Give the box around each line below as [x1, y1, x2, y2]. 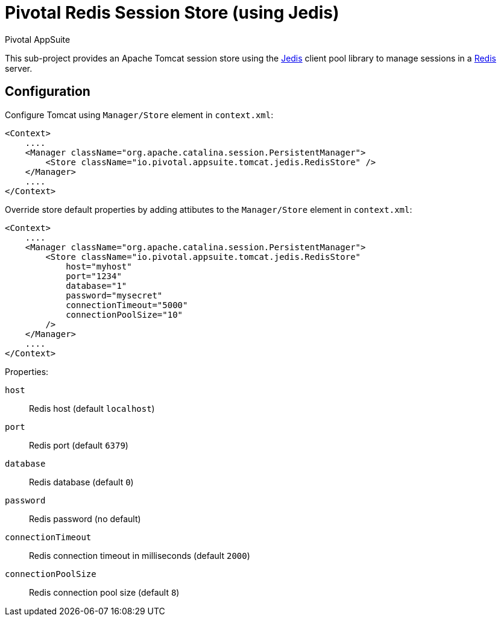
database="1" [66, 280, 127, 291]
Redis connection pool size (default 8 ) [29, 587, 180, 597]
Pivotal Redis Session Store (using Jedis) [5, 2, 339, 23]
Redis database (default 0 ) [29, 476, 134, 487]
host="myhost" [66, 261, 132, 271]
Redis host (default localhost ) [29, 403, 155, 414]
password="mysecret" [66, 290, 163, 300]
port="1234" [66, 271, 122, 281]
